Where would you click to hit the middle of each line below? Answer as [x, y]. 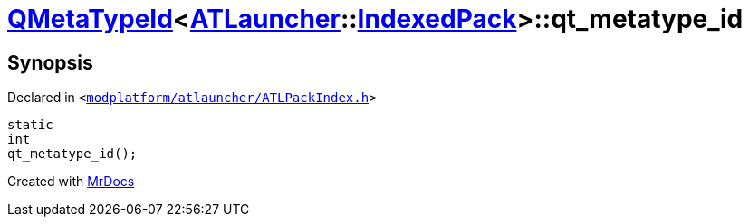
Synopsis [50, 62]
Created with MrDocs [71, 182]
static [30, 125]
